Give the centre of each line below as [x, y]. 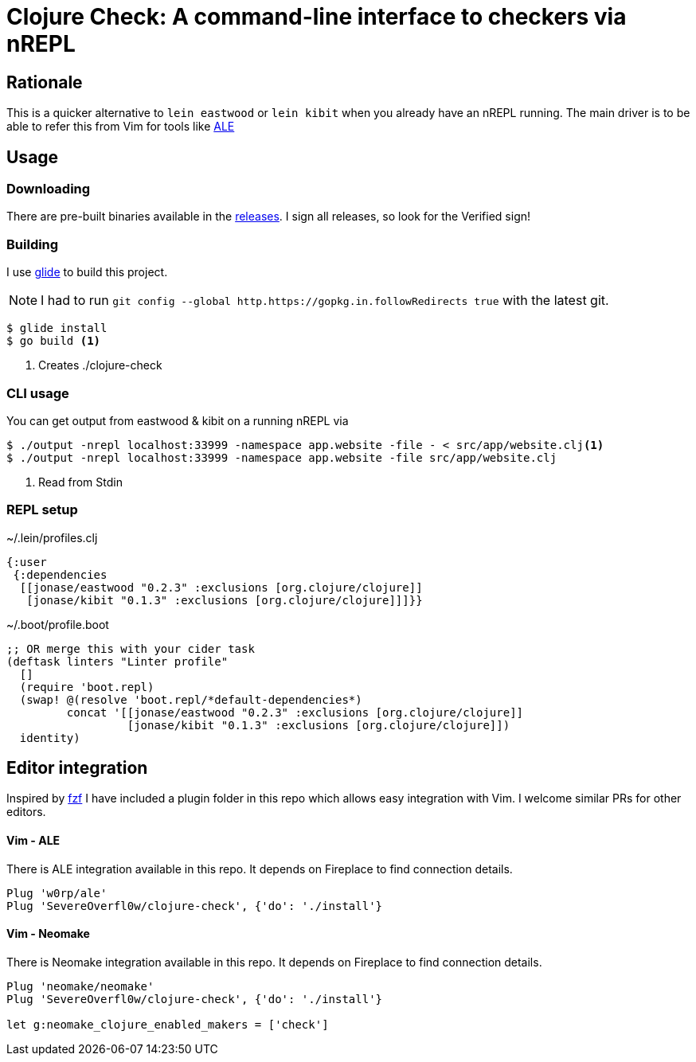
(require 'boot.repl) [87, 687]
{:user [27, 562]
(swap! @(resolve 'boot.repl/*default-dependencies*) [191, 699]
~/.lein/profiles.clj [52, 537]
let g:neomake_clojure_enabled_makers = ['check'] [168, 1024]
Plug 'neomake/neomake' [80, 986]
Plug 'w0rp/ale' [57, 893]
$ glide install [57, 328]
